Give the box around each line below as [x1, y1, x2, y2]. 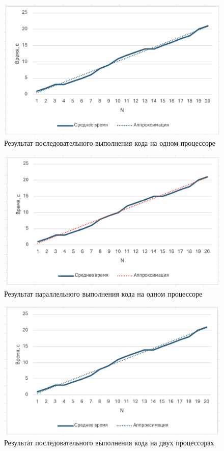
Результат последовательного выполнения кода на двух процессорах [4, 437, 214, 447]
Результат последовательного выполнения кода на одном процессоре [4, 137, 215, 148]
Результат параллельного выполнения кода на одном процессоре [4, 288, 203, 299]
